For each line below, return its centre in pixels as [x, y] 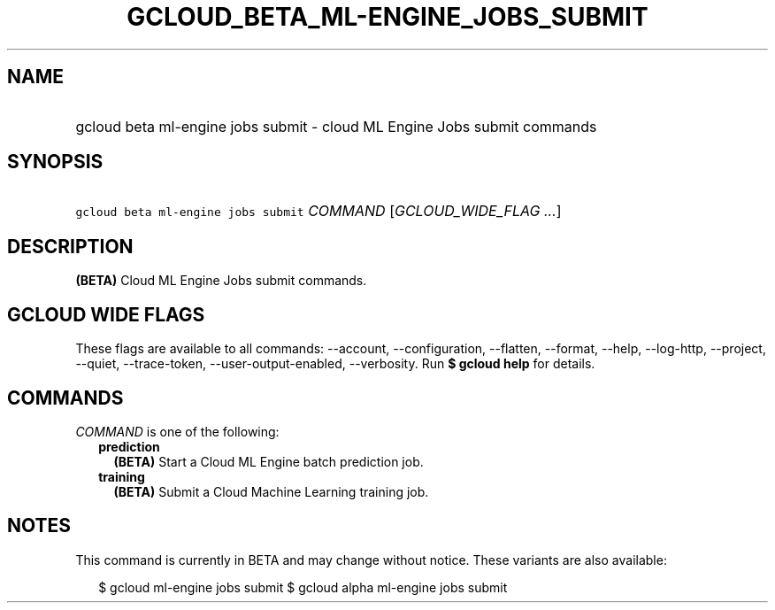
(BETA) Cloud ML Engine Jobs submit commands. [221, 281]
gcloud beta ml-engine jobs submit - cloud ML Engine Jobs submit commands [336, 126]
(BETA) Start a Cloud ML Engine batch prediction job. [269, 461]
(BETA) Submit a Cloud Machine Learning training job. [271, 491]
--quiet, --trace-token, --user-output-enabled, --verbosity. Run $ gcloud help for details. [335, 364]
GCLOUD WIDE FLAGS [106, 314]
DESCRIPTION [70, 246]
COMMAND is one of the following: [177, 431]
